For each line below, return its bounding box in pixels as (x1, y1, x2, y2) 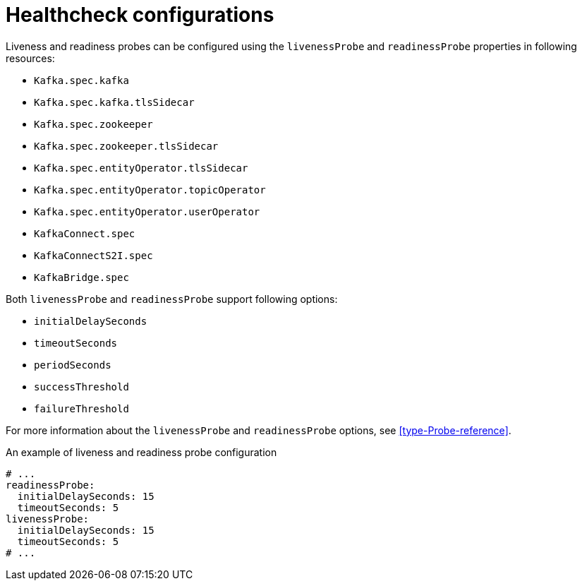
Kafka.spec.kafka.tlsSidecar (34, 96, 195, 108)
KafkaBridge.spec (34, 271, 129, 283)
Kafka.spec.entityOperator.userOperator (34, 205, 260, 217)
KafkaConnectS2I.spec (34, 249, 153, 261)
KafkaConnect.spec (34, 227, 135, 239)
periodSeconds (34, 359, 111, 371)
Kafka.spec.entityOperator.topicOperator (34, 184, 266, 196)
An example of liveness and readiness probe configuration (6, 446, 277, 458)
